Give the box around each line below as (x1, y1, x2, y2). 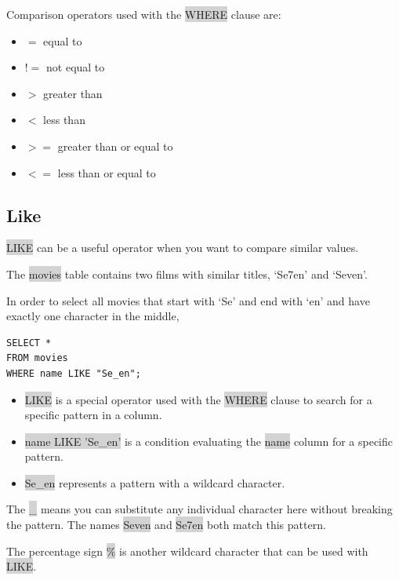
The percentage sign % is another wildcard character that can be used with (6, 542, 368, 559)
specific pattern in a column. (24, 407, 162, 423)
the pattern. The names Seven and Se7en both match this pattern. (6, 516, 326, 533)
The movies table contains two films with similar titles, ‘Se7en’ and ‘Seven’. (6, 265, 368, 282)
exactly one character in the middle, (6, 308, 180, 324)
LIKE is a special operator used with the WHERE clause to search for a (24, 391, 372, 407)
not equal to (46, 59, 105, 75)
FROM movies (6, 352, 68, 364)
